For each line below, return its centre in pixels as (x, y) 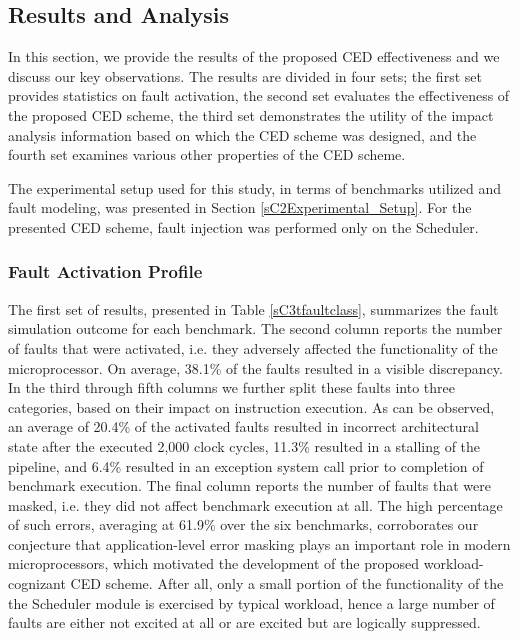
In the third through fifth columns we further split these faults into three (231, 387)
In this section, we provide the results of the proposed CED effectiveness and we (254, 56)
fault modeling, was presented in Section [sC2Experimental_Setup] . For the (240, 207)
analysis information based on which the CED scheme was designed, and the (242, 134)
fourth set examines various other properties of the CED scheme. (207, 154)
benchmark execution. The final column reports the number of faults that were (249, 485)
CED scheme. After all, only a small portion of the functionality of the (287, 583)
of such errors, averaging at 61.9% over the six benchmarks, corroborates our (243, 524)
